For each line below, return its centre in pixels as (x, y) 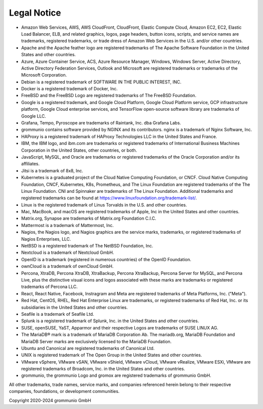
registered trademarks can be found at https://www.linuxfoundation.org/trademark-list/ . (109, 198)
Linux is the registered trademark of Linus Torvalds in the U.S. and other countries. (104, 204)
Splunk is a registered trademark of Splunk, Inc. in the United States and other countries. (110, 321)
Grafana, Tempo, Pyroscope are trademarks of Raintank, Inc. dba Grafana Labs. (101, 123)
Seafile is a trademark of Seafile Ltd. (58, 314)
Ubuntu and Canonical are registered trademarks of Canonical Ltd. (88, 348)
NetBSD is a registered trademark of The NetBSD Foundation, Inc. (87, 246)
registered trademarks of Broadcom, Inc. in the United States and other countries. (103, 369)
